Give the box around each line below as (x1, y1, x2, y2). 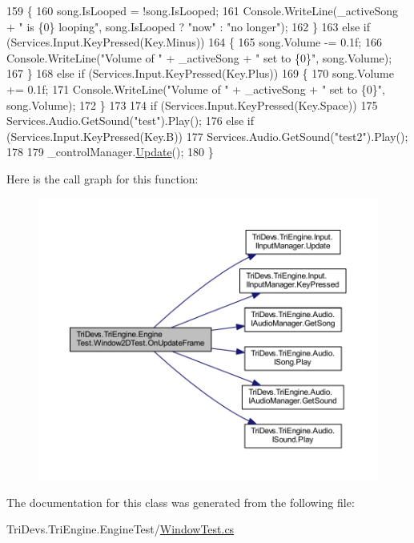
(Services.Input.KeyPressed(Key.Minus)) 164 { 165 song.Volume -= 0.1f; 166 (6, 34, 382, 50)
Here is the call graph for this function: (6, 170, 199, 187)
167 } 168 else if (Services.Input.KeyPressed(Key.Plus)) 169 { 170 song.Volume (6, 65, 394, 82)
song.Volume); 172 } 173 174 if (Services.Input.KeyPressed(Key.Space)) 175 (6, 96, 378, 113)
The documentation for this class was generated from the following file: (6, 493, 355, 510)
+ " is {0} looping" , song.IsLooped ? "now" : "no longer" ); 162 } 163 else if (6, 18, 370, 34)
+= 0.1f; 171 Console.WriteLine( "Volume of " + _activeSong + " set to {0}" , (6, 80, 385, 97)
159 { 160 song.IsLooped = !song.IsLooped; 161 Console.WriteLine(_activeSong (6, 2, 399, 18)
